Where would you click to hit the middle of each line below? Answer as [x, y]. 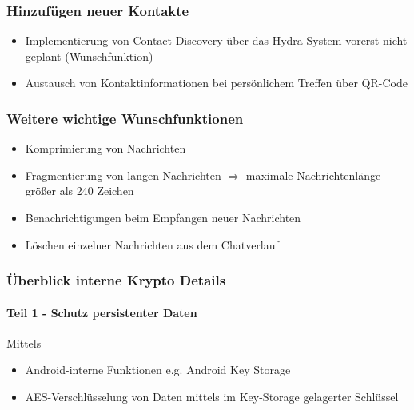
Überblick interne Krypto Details [116, 280]
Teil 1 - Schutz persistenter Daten [102, 312]
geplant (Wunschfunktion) [89, 56]
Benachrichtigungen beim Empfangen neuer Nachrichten [163, 217]
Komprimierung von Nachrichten [105, 148]
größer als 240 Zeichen [80, 191]
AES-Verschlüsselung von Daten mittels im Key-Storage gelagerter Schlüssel [212, 397]
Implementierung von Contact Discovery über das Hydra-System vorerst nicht [216, 40]
